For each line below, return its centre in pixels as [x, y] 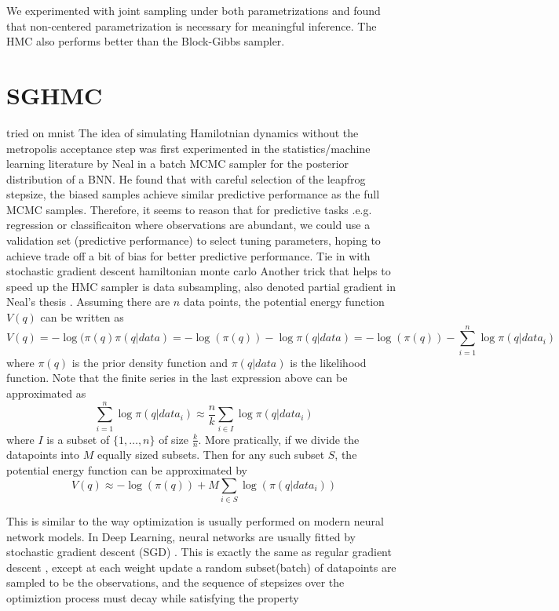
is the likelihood [328, 362]
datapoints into [43, 455]
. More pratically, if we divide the [279, 439]
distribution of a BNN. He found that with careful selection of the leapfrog [186, 178]
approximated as [46, 393]
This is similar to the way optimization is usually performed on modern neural [195, 521]
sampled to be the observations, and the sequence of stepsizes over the [175, 582]
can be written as [82, 317]
